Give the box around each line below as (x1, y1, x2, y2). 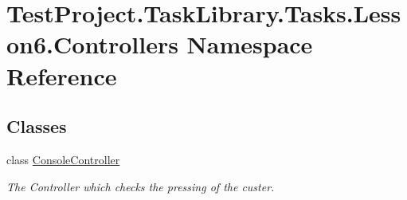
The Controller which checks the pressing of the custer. (6, 178, 275, 194)
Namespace (186, 28, 313, 61)
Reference (6, 59, 117, 92)
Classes (6, 114, 67, 139)
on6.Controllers (6, 28, 178, 61)
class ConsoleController (6, 151, 120, 167)
